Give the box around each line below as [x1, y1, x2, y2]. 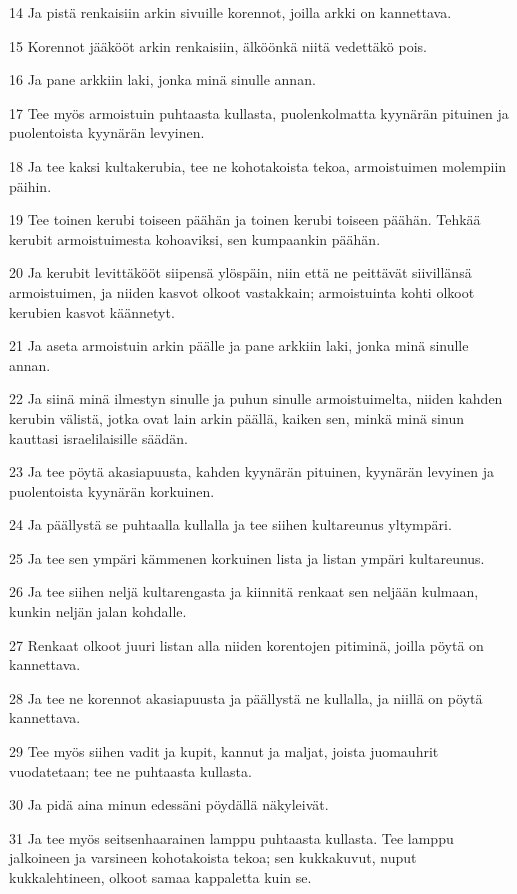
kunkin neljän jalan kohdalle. [9, 601, 187, 622]
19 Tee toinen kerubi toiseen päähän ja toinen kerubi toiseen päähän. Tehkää [9, 209, 481, 230]
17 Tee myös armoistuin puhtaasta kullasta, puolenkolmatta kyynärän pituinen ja [9, 102, 509, 123]
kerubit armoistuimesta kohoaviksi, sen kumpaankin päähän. [9, 228, 381, 249]
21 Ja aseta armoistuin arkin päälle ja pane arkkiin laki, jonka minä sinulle [9, 335, 469, 356]
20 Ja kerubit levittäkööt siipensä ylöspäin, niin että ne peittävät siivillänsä [9, 262, 472, 283]
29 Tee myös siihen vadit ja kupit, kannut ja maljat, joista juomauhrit [9, 741, 439, 762]
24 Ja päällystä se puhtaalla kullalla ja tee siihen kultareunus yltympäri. [9, 514, 452, 535]
